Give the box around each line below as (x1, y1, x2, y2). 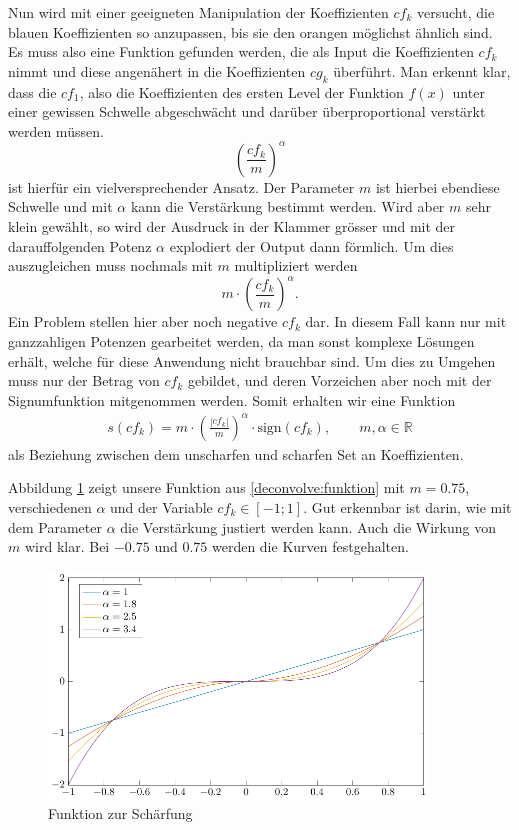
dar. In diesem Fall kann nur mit (305, 311, 507, 332)
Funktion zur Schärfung (48, 803, 193, 824)
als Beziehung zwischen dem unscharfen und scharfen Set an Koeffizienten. (8, 443, 464, 464)
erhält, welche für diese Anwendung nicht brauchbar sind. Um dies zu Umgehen (8, 350, 496, 371)
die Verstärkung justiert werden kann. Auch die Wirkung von (120, 516, 496, 537)
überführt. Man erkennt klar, (333, 60, 511, 81)
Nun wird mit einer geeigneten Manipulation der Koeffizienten (8, 2, 389, 22)
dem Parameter (8, 516, 102, 537)
